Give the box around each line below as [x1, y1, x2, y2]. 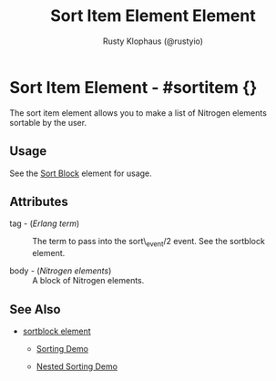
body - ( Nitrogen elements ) [9, 265, 112, 276]
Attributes [9, 193, 68, 210]
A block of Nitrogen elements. [32, 275, 145, 286]
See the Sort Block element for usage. [9, 168, 152, 179]
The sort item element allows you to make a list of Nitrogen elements [9, 107, 267, 118]
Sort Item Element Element [49, 5, 257, 26]
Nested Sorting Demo [36, 361, 118, 372]
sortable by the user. [9, 117, 87, 128]
